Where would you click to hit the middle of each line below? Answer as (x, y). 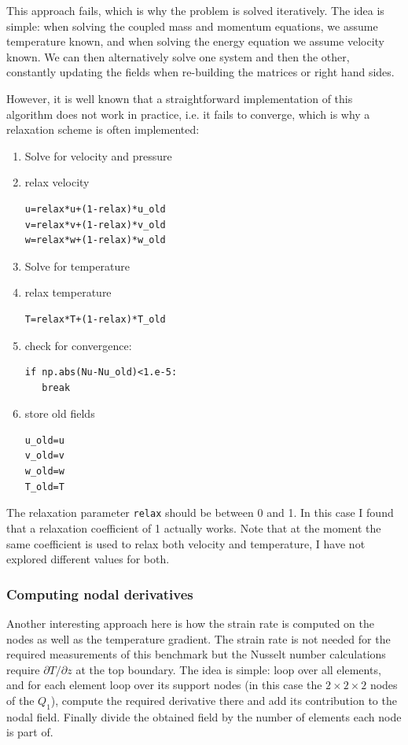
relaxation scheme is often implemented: (103, 129)
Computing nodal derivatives (100, 594)
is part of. (30, 732)
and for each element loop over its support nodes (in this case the (164, 685)
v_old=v (44, 456)
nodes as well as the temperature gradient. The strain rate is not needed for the (198, 638)
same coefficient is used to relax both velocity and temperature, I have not (186, 543)
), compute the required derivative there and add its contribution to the (224, 700)
